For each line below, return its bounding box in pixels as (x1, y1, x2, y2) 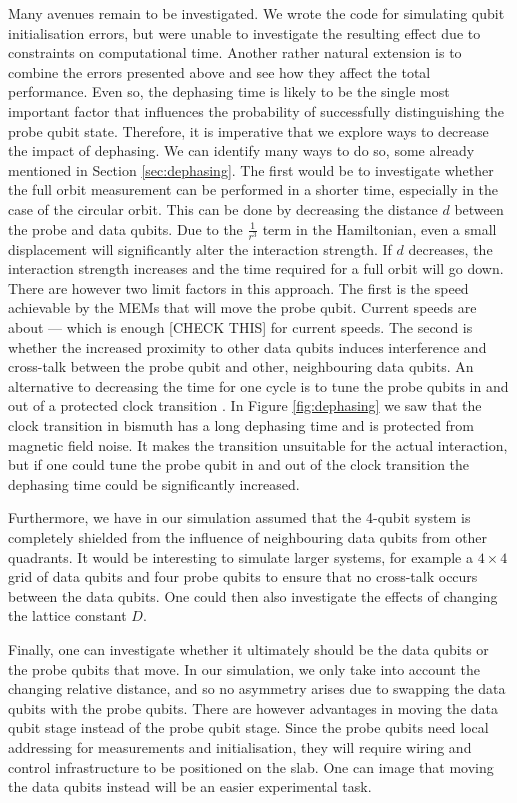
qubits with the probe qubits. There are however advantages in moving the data (8, 697, 498, 718)
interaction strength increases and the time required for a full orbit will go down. (8, 258, 504, 279)
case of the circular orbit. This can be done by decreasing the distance (8, 198, 438, 219)
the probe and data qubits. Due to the (8, 218, 243, 239)
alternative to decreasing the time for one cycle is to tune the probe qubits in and (8, 375, 509, 396)
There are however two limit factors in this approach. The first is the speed (8, 277, 469, 298)
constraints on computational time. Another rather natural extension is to (8, 42, 462, 63)
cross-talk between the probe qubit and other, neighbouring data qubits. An (8, 356, 474, 377)
